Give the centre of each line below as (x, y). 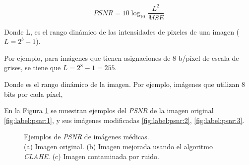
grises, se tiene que (32, 67)
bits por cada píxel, (33, 94)
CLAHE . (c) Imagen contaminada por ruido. (92, 156)
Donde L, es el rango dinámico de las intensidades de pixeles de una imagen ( (122, 31)
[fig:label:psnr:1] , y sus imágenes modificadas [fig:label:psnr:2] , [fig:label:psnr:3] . (124, 120)
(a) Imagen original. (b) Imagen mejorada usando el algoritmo (118, 146)
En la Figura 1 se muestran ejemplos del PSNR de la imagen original (109, 110)
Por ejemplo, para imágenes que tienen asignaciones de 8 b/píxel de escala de (122, 58)
